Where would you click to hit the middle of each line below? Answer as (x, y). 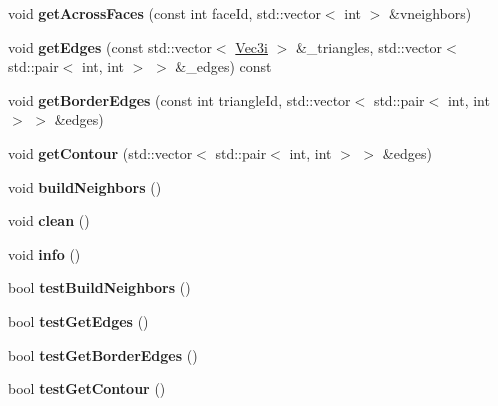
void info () (44, 253)
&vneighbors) (430, 13)
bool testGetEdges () (78, 320)
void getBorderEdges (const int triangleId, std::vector (179, 99)
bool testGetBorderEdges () (103, 354)
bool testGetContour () (87, 388)
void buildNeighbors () (85, 186)
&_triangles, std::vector (369, 46)
